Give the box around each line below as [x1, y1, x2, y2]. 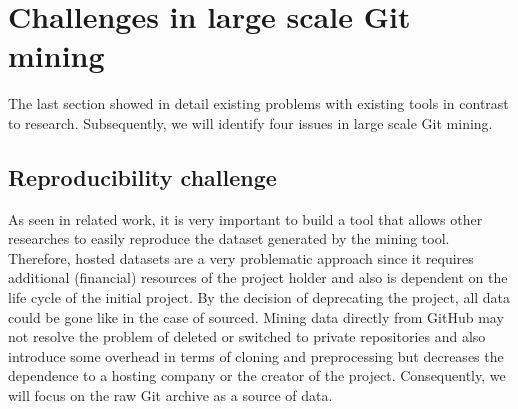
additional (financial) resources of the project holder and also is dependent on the [8, 267, 508, 288]
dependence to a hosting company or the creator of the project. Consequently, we [8, 365, 506, 386]
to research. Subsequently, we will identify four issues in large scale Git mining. [8, 112, 493, 133]
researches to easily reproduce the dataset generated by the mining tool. [8, 228, 450, 249]
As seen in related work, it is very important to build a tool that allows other [8, 208, 483, 229]
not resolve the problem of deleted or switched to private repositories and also [8, 326, 486, 347]
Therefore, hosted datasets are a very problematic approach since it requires [8, 247, 474, 268]
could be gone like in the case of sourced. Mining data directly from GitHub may [8, 306, 504, 327]
